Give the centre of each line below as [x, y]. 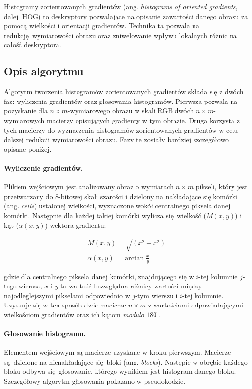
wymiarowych [24, 120]
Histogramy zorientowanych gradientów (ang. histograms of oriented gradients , [121, 6]
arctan [135, 258]
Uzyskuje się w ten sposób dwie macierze [65, 305]
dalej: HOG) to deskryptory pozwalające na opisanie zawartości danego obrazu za [126, 16]
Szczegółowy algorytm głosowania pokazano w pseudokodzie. [95, 381]
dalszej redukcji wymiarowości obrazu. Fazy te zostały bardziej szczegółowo [116, 139]
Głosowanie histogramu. [45, 334]
